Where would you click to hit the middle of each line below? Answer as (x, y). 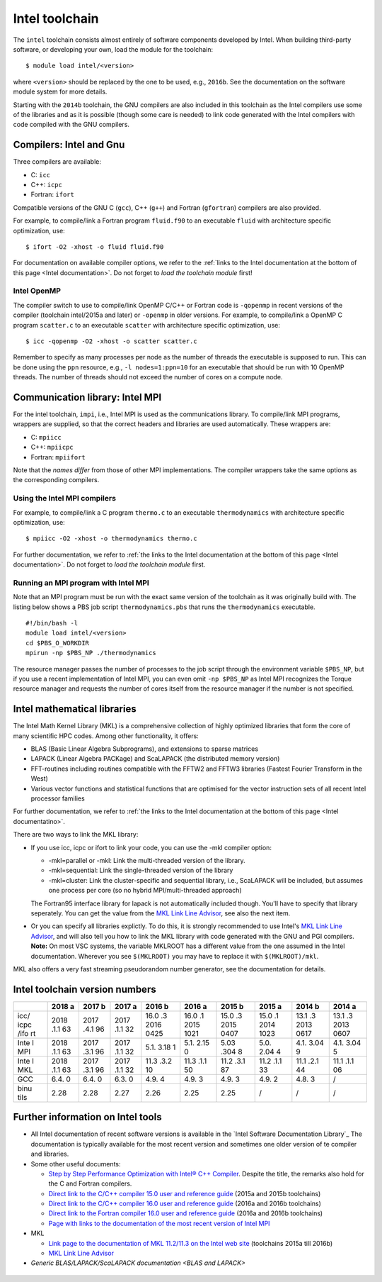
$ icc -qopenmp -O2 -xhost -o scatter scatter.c (111, 341)
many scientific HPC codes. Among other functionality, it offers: (106, 736)
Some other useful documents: (76, 1164)
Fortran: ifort (52, 194)
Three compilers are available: (57, 162)
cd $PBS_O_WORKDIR (58, 643)
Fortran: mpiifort (58, 457)
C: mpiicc (46, 437)
